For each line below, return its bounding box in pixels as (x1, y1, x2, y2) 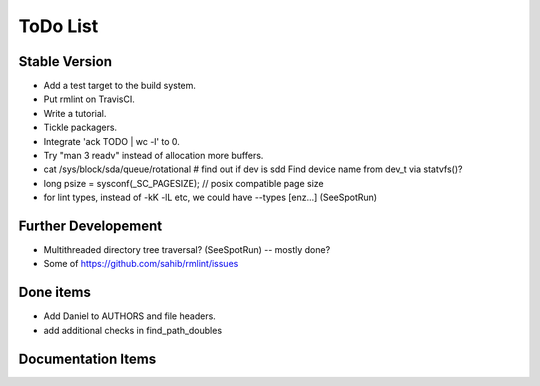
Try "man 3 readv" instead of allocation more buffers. (43, 150, 264, 162)
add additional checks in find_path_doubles (43, 324, 223, 336)
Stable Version (18, 53, 113, 70)
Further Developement (18, 218, 163, 234)
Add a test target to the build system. (43, 80, 197, 92)
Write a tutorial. (43, 107, 107, 119)
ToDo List (18, 15, 99, 37)
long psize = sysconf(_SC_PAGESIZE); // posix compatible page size (43, 177, 324, 189)
